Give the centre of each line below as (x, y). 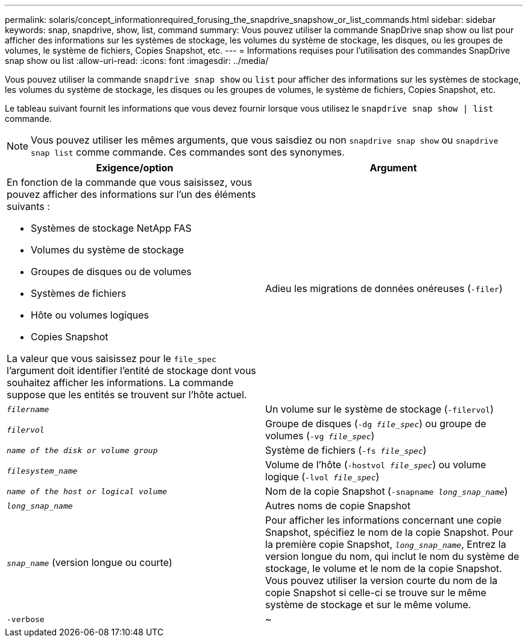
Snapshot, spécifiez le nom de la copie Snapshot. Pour (389, 532)
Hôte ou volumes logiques (90, 315)
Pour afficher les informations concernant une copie (384, 520)
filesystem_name (42, 471)
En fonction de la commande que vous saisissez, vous (130, 182)
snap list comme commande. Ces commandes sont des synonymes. (188, 152)
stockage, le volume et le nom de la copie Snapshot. (384, 568)
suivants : (28, 206)
